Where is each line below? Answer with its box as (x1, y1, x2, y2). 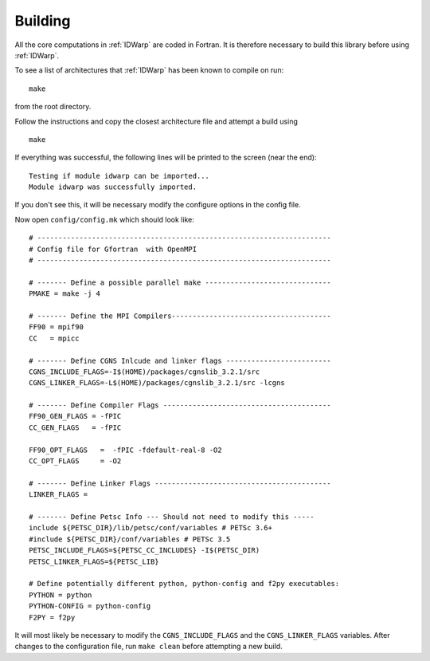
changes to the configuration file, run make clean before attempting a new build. (14, 642, 283, 651)
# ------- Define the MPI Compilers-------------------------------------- (29, 311, 331, 321)
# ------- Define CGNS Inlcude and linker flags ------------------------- (29, 356, 331, 365)
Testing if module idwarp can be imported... (29, 171, 210, 180)
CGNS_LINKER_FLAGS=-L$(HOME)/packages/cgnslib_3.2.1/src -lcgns (29, 379, 286, 388)
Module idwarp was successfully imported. (29, 183, 197, 191)
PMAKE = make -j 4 (29, 289, 101, 298)
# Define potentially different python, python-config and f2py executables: (29, 579, 340, 588)
